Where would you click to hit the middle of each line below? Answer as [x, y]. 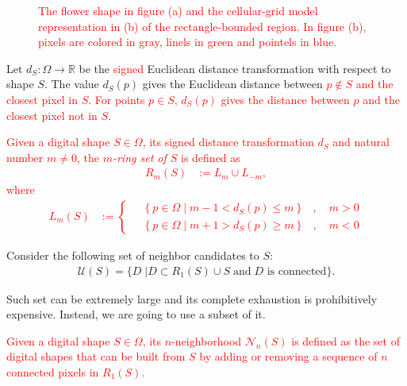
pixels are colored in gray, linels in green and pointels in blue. [188, 42]
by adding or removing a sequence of [288, 356]
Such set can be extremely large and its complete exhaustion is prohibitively [192, 298]
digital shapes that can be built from [96, 356]
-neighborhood [207, 340]
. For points [117, 99]
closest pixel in [42, 99]
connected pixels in [53, 372]
